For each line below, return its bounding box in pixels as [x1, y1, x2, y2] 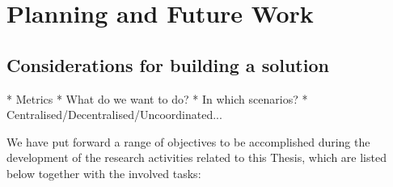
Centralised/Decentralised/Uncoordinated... [6, 106, 222, 123]
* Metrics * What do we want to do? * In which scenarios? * [6, 90, 308, 107]
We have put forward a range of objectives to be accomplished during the [6, 133, 370, 150]
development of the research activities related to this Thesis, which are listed [6, 149, 387, 166]
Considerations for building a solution [6, 52, 329, 77]
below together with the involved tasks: [6, 164, 201, 181]
